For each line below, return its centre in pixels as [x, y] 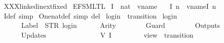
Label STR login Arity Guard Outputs [120, 25]
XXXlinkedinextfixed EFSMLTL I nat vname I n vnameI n [110, 6]
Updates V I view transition [107, 34]
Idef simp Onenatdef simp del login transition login [90, 15]
